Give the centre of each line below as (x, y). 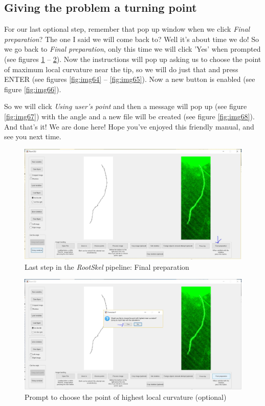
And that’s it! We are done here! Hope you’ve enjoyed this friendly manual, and (129, 126)
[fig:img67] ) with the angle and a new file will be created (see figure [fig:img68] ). (129, 116)
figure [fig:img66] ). (33, 89)
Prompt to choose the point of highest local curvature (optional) (126, 397)
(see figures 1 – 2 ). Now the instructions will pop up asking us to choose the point (133, 59)
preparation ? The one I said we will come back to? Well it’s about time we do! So (132, 39)
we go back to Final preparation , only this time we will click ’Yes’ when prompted (132, 49)
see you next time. (33, 136)
